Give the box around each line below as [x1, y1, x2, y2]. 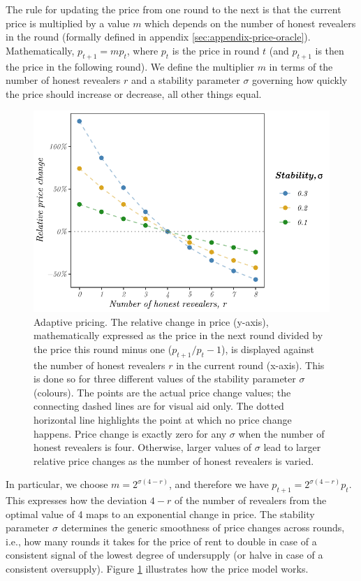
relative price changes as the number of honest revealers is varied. [34, 453, 314, 468]
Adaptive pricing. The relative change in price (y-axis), [34, 314, 269, 329]
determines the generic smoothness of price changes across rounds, [61, 520, 345, 535]
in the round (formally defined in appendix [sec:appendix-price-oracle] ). [6, 29, 311, 44]
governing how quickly [252, 73, 348, 87]
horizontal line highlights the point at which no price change [34, 412, 292, 426]
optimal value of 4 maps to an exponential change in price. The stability [6, 506, 315, 521]
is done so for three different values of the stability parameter [34, 371, 296, 386]
